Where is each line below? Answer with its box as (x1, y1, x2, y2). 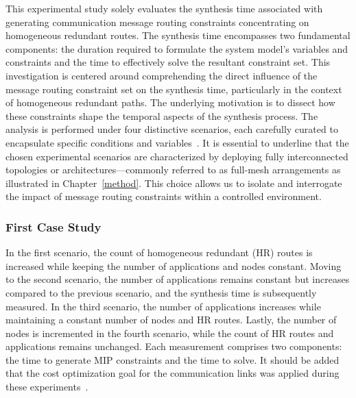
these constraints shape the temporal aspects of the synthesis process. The (5, 108, 318, 123)
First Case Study (5, 218, 102, 235)
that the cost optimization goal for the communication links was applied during (5, 366, 340, 380)
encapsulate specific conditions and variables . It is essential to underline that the (5, 135, 349, 149)
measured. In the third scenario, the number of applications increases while (5, 299, 321, 313)
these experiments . (5, 380, 88, 394)
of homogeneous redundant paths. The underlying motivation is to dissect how (5, 95, 335, 110)
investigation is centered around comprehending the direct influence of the (5, 68, 318, 82)
